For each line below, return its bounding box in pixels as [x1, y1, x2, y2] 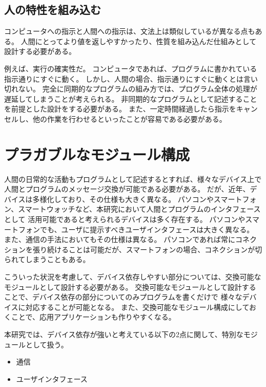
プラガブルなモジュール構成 [4, 143, 190, 164]
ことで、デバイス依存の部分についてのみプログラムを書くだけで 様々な [4, 291, 242, 302]
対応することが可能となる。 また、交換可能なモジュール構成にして [25, 301, 249, 312]
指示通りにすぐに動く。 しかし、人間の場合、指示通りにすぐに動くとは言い [4, 73, 258, 84]
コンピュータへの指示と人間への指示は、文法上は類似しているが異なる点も [4, 26, 255, 36]
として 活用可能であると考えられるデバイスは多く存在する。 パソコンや [4, 214, 245, 225]
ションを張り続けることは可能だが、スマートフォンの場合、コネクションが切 [4, 244, 262, 254]
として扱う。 [25, 339, 68, 349]
